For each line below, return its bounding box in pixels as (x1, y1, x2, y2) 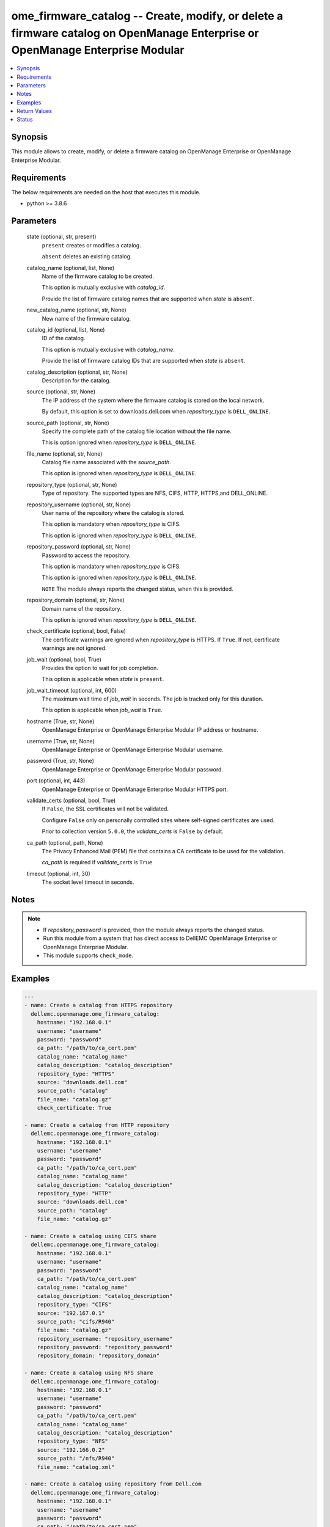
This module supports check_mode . (43, 952, 134, 959)
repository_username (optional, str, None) (26, 501, 131, 508)
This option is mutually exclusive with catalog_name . (42, 346, 175, 353)
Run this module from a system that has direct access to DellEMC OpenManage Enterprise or (43, 935, 277, 942)
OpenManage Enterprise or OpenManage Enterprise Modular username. (42, 746, 224, 754)
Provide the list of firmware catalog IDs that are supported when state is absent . (42, 357, 246, 365)
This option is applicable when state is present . (42, 676, 164, 683)
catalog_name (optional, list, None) (26, 264, 115, 271)
